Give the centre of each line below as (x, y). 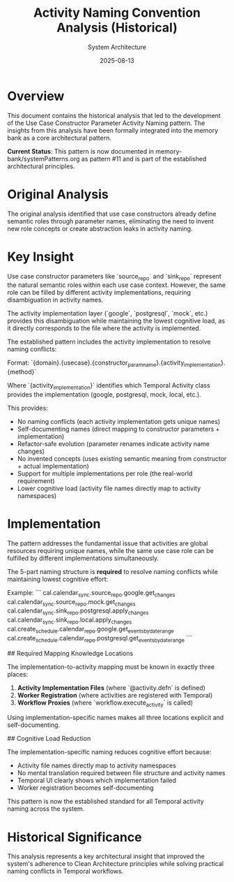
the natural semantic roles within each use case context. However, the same (117, 285)
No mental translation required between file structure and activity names (121, 773)
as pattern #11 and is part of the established (144, 159)
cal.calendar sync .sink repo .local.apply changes (70, 621)
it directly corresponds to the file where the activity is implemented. (104, 328)
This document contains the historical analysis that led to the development (114, 115)
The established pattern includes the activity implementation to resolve (109, 342)
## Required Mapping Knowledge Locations (70, 653)
